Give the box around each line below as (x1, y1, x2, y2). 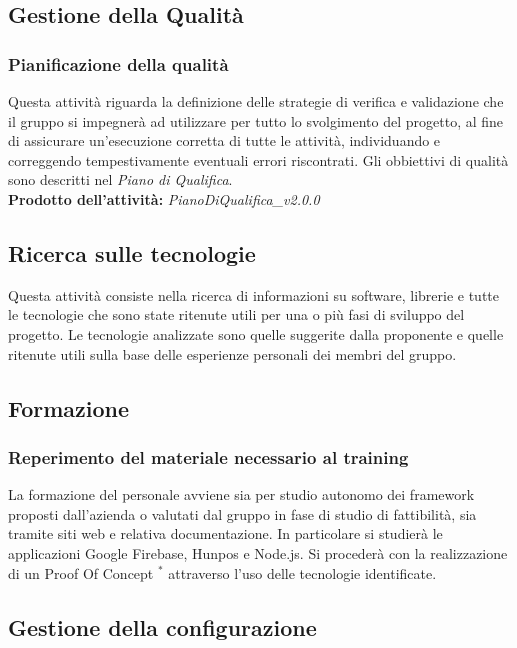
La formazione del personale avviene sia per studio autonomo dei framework (8, 484, 475, 505)
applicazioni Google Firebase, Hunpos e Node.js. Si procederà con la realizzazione (8, 542, 508, 563)
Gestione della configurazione (8, 611, 317, 642)
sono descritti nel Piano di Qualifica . (8, 169, 233, 190)
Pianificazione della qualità (8, 51, 229, 76)
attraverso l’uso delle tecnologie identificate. (168, 562, 437, 583)
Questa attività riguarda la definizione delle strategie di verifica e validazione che (8, 91, 504, 111)
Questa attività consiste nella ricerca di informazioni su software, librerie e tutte (8, 284, 499, 305)
